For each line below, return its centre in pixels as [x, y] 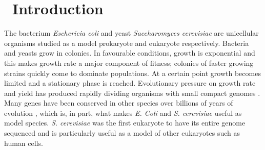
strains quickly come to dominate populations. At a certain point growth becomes [132, 73]
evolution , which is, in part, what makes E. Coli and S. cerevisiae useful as [123, 112]
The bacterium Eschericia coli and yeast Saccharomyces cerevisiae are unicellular [131, 33]
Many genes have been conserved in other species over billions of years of [119, 103]
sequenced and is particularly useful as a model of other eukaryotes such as [122, 133]
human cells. [24, 143]
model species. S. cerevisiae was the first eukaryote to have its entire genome [125, 123]
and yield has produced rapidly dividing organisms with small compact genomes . [132, 93]
